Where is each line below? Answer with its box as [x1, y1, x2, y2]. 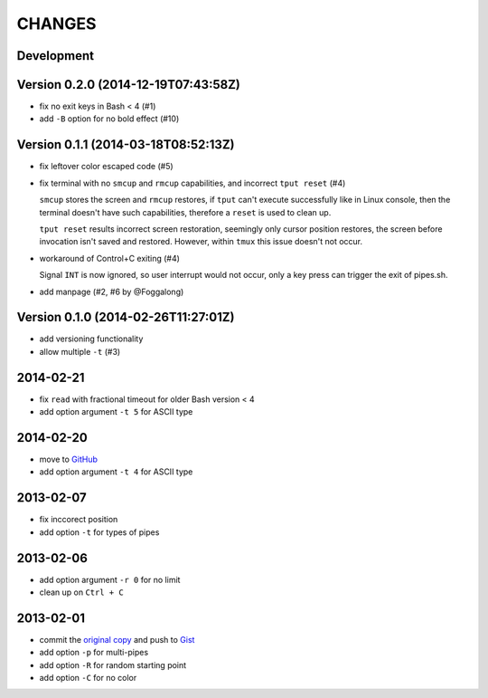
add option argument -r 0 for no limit [39, 574, 181, 585]
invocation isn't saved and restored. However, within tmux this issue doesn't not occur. [39, 236, 363, 247]
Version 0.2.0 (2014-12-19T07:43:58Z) [16, 77, 241, 92]
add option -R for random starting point [39, 659, 187, 670]
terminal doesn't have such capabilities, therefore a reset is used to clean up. [39, 206, 332, 217]
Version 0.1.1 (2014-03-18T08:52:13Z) [16, 137, 235, 153]
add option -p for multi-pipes [39, 647, 149, 658]
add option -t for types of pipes [39, 526, 160, 538]
